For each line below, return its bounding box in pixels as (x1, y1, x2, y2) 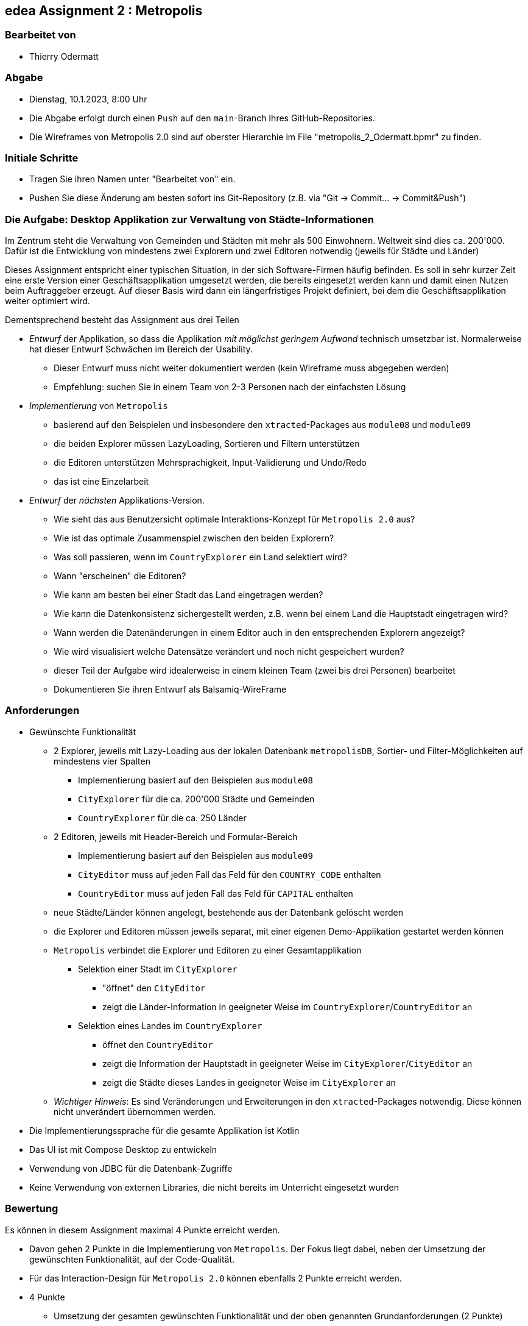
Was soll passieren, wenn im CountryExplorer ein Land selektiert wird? (54, 552, 347, 563)
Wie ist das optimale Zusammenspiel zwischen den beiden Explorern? (54, 533, 334, 544)
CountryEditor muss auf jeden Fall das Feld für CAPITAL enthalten (78, 888, 353, 899)
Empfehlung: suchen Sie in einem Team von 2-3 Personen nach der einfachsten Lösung (54, 382, 406, 393)
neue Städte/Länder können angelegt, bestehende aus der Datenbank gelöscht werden (54, 907, 403, 918)
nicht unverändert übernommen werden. (54, 1106, 216, 1117)
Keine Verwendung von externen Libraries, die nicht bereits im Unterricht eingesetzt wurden (29, 1182, 399, 1192)
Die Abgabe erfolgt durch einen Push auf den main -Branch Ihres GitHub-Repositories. (29, 112, 375, 123)
